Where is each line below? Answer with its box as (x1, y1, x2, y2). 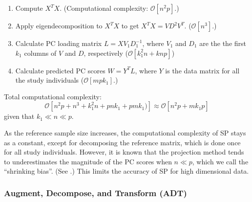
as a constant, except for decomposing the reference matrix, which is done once (4, 137, 241, 147)
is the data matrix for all (165, 65, 240, 75)
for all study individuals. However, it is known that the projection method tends (4, 147, 244, 157)
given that (4, 111, 35, 121)
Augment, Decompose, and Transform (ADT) (4, 186, 187, 199)
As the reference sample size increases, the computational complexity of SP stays (4, 127, 246, 137)
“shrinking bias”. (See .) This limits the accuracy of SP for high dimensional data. (4, 166, 249, 176)
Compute (15, 3, 43, 13)
